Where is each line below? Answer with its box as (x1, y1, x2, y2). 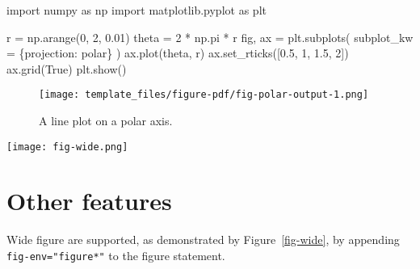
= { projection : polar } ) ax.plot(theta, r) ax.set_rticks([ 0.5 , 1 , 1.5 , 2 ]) (6, 44, 349, 61)
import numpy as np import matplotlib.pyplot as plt (6, 2, 267, 18)
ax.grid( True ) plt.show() (6, 60, 127, 77)
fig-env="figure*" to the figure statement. (6, 247, 225, 263)
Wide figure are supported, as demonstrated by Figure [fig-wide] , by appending (6, 231, 400, 248)
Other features (6, 184, 172, 217)
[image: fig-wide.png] (6, 141, 128, 153)
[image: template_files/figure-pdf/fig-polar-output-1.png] (39, 89, 369, 101)
